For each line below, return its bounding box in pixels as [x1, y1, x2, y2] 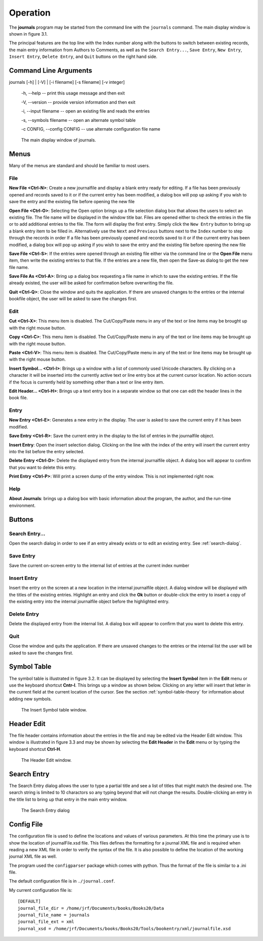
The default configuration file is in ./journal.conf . [9, 878, 115, 884]
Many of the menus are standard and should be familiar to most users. [9, 163, 150, 169]
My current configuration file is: [9, 887, 73, 893]
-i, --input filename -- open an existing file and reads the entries [21, 108, 150, 114]
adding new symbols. [9, 696, 52, 702]
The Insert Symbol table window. [21, 707, 87, 713]
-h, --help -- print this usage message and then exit [21, 90, 125, 96]
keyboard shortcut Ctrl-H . [9, 746, 61, 752]
